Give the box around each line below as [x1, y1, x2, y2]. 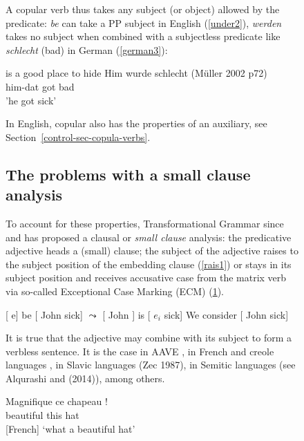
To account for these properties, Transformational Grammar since [6, 216, 284, 230]
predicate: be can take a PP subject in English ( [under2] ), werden [6, 15, 282, 30]
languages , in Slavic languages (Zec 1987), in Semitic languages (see [6, 357, 296, 372]
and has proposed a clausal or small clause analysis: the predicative [6, 229, 292, 244]
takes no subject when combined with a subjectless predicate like [6, 29, 281, 44]
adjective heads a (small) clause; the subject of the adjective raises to [6, 243, 298, 258]
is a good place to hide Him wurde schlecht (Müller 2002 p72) [6, 66, 267, 80]
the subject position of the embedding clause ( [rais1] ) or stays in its [6, 256, 292, 271]
